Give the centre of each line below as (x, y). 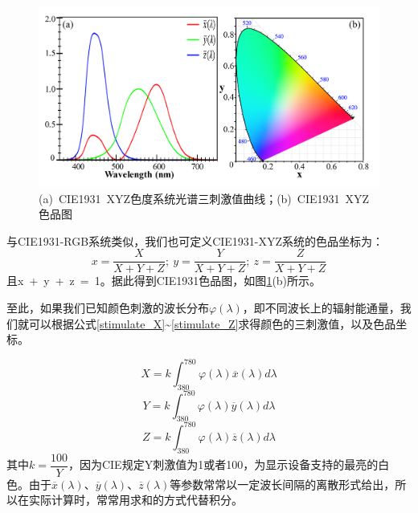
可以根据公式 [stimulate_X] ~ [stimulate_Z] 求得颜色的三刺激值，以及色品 (212, 323)
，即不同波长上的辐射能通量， (321, 308)
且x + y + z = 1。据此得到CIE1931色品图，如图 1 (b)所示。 (164, 281)
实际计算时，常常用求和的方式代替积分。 (135, 500)
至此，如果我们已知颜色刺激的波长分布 (108, 308)
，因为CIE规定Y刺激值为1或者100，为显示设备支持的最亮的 (223, 464)
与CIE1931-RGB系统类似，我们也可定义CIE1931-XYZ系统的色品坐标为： (195, 240)
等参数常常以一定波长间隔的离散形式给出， (283, 484)
